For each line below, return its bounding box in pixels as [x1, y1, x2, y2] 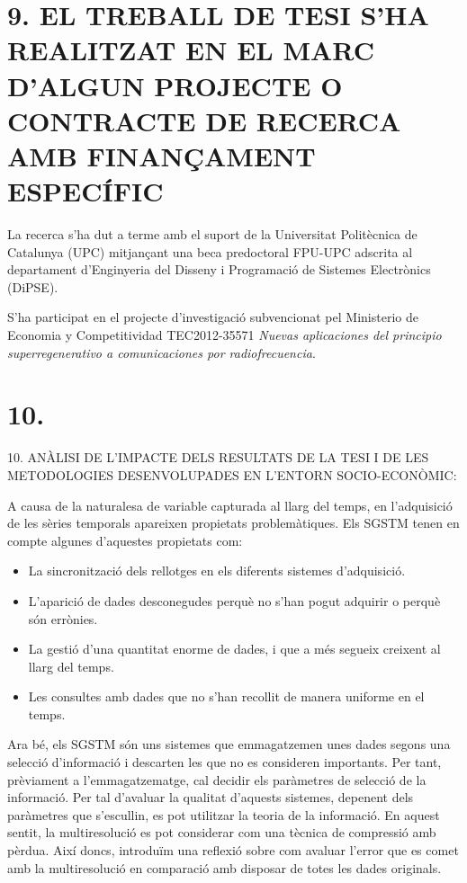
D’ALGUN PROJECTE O [7, 67, 343, 103]
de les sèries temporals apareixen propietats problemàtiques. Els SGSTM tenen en [7, 513, 460, 532]
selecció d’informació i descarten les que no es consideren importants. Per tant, [7, 753, 442, 772]
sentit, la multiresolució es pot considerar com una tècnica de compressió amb [7, 823, 436, 842]
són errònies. [28, 609, 98, 628]
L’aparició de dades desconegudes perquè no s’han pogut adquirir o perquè [28, 591, 441, 610]
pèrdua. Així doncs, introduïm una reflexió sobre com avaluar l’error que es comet [7, 841, 459, 860]
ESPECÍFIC [7, 173, 164, 210]
